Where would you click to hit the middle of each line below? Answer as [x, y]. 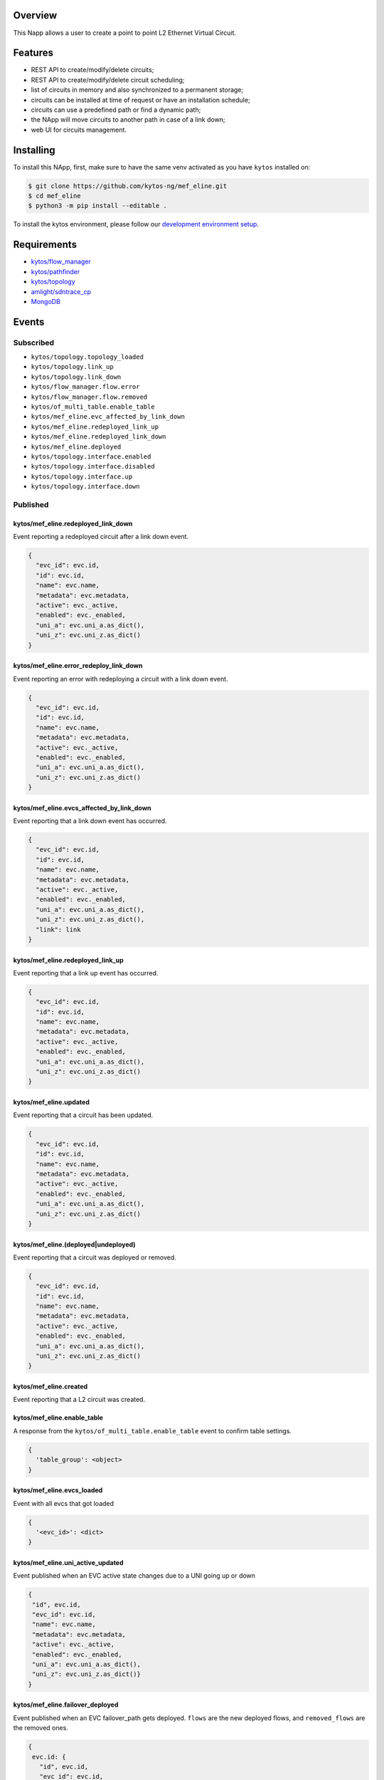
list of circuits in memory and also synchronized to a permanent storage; [137, 90]
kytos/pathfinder [55, 271]
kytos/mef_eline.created [50, 1386]
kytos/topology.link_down [76, 377]
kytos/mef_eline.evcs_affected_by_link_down [82, 807]
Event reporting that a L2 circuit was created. [79, 1400]
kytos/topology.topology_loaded [87, 357]
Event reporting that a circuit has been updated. [83, 1115]
